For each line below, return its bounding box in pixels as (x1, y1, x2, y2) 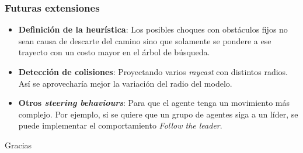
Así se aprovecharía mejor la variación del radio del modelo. (18, 77, 232, 89)
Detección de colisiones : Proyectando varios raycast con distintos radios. (18, 66, 288, 77)
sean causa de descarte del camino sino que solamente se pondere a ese (18, 34, 271, 47)
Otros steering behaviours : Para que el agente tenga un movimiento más (18, 97, 290, 109)
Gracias (5, 138, 32, 151)
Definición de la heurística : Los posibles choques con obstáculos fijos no (18, 23, 288, 35)
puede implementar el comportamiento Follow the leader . (18, 119, 222, 131)
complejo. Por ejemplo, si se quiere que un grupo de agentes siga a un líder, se (18, 108, 298, 120)
